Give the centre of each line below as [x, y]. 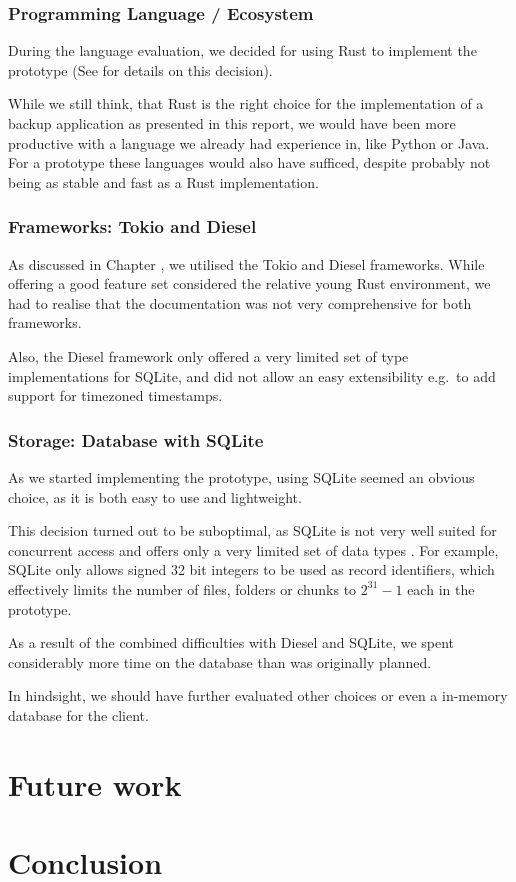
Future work [95, 783]
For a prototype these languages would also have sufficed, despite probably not [249, 162]
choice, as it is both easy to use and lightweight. [155, 496]
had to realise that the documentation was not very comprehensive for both [240, 302]
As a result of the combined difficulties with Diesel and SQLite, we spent [231, 642]
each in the [441, 588]
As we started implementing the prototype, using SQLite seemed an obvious [241, 476]
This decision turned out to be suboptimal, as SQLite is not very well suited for [252, 530]
